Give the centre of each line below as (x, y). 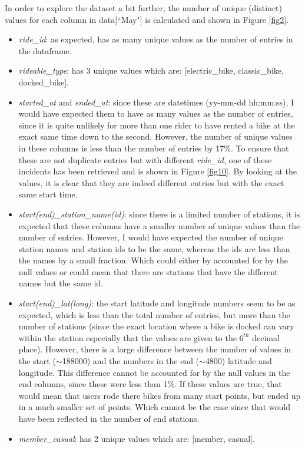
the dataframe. (45, 50)
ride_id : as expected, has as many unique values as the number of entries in (156, 39)
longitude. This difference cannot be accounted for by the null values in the (154, 372)
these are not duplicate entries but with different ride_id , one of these (145, 159)
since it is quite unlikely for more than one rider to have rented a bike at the (157, 125)
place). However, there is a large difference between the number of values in (155, 349)
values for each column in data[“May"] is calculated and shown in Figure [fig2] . (147, 19)
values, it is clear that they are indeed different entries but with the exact (151, 182)
